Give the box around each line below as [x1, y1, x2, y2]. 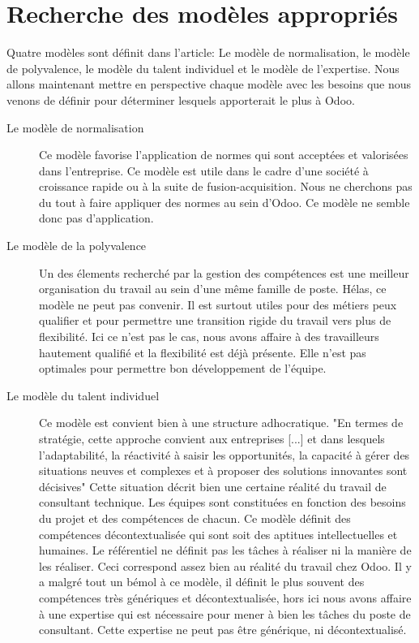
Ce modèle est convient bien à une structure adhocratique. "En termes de [39, 414, 404, 431]
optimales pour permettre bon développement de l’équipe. [39, 360, 327, 377]
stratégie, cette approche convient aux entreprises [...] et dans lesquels [39, 430, 385, 447]
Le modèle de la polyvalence [6, 237, 147, 254]
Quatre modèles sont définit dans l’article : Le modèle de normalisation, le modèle [6, 44, 410, 61]
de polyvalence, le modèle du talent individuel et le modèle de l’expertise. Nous [6, 59, 400, 76]
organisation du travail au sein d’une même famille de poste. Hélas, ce [39, 280, 387, 297]
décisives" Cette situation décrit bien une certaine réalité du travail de [39, 477, 387, 494]
